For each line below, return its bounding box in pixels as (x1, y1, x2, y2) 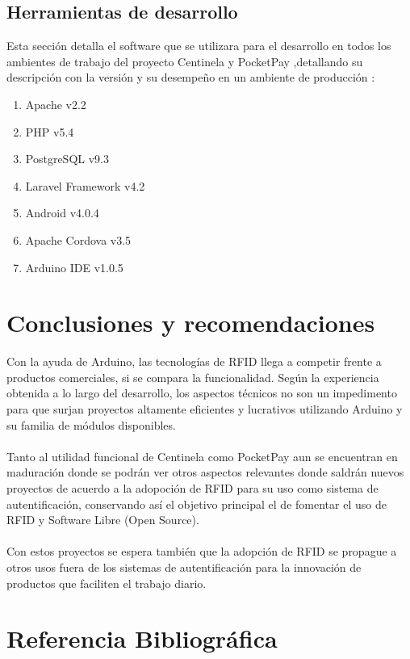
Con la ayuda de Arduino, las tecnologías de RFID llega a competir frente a (6, 353, 382, 370)
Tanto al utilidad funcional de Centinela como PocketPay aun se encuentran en (6, 447, 398, 464)
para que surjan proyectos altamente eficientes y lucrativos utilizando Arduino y (6, 401, 403, 418)
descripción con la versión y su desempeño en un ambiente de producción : (6, 69, 375, 86)
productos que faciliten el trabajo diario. (6, 574, 207, 591)
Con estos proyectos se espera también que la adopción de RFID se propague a (6, 543, 397, 560)
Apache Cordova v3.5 (25, 231, 132, 248)
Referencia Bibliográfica (6, 622, 278, 655)
